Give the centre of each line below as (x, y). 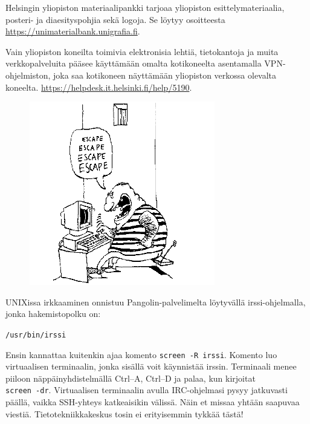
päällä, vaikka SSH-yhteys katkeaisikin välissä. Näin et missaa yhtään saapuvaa (153, 402)
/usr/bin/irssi (36, 335)
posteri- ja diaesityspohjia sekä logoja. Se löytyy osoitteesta (115, 19)
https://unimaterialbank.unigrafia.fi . (73, 31)
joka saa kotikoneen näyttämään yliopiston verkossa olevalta (165, 75)
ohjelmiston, (28, 75)
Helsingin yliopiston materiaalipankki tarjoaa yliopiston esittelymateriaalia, (145, 7)
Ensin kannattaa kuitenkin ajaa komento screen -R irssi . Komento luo (141, 354)
